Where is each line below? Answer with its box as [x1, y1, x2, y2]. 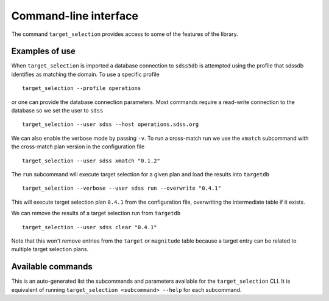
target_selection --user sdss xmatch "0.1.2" [22, 157, 161, 164]
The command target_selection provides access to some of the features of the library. [11, 30, 239, 38]
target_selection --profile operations [22, 85, 141, 92]
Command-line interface [11, 9, 138, 22]
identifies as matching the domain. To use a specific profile [11, 71, 160, 78]
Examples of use [11, 46, 76, 57]
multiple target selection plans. [11, 246, 89, 253]
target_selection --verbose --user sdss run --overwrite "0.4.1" [22, 185, 222, 192]
